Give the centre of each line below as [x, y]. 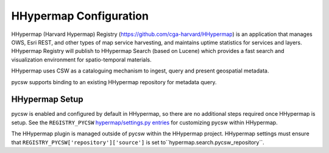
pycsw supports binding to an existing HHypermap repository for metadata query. [114, 82]
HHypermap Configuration [80, 16]
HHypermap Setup [47, 100]
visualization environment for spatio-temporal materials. [81, 59]
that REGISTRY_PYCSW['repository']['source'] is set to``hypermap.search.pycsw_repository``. [138, 142]
